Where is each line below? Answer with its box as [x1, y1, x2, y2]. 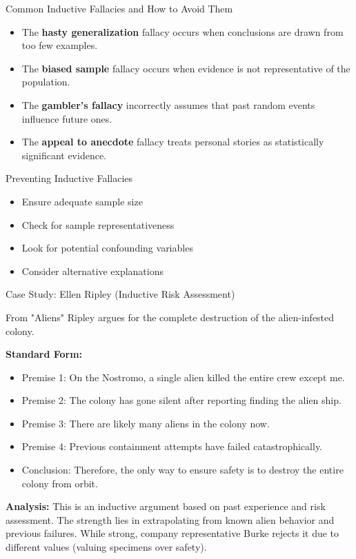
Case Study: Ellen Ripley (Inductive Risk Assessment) [6, 287, 235, 301]
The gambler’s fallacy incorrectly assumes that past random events [21, 97, 315, 112]
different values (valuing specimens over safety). [6, 540, 207, 554]
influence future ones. [21, 111, 112, 125]
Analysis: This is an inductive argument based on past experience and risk [6, 499, 326, 514]
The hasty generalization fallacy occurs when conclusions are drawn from [21, 24, 344, 39]
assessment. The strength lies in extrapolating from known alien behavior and [6, 512, 335, 527]
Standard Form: [6, 347, 83, 361]
